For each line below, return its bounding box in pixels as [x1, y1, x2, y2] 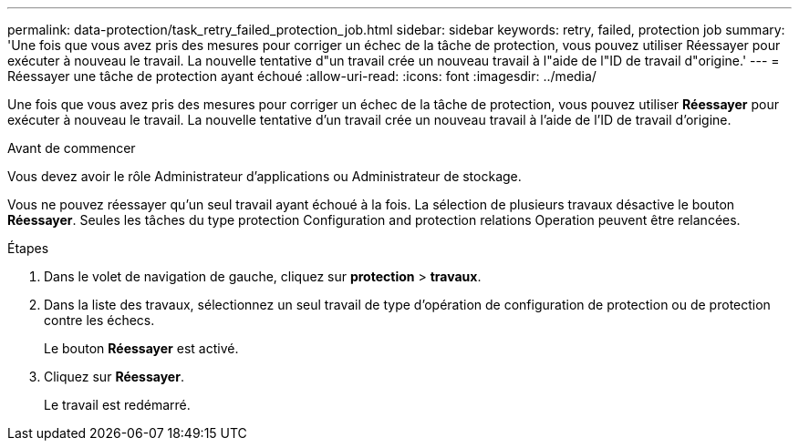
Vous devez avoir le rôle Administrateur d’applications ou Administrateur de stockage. [7, 168, 522, 184]
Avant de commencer [7, 140, 136, 156]
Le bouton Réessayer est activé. [44, 341, 239, 356]
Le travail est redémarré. [44, 397, 191, 412]
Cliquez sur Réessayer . [44, 369, 184, 384]
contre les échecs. [44, 312, 155, 328]
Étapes [7, 240, 49, 256]
